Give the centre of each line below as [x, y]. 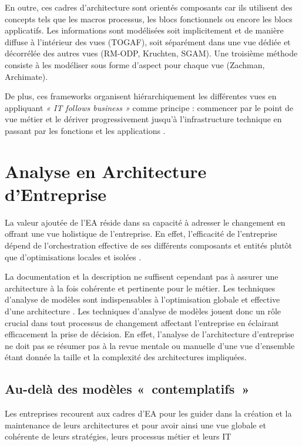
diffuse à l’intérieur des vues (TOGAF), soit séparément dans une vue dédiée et [148, 41]
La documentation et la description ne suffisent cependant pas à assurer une [142, 276]
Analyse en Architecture [106, 171]
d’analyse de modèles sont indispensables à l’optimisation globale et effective [142, 299]
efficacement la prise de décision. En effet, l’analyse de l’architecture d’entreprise [150, 334]
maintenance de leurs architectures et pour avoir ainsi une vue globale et [135, 425]
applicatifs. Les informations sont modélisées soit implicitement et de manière [144, 30]
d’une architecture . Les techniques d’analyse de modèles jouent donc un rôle [143, 311]
